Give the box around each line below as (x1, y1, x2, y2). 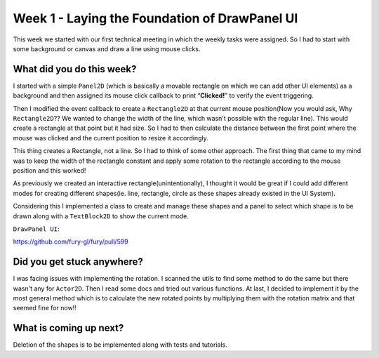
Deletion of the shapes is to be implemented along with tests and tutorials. (13, 340, 227, 349)
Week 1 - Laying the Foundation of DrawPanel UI (13, 11, 298, 26)
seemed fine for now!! (13, 304, 77, 312)
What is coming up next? (13, 322, 124, 334)
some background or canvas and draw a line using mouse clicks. (13, 44, 201, 53)
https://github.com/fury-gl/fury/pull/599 (13, 237, 129, 246)
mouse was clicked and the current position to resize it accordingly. (13, 133, 208, 142)
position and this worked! (13, 166, 86, 175)
